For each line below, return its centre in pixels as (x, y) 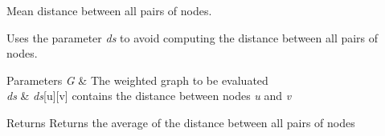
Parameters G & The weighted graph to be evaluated (137, 80)
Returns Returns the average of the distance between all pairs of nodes (181, 122)
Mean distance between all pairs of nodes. (109, 10)
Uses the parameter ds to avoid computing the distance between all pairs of (192, 37)
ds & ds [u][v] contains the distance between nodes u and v (149, 96)
